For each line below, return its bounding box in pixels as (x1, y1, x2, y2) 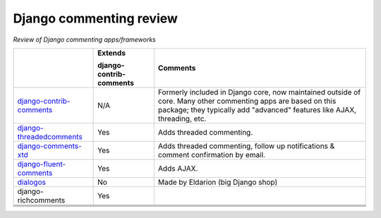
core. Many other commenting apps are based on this (157, 96, 337, 106)
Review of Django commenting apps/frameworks (13, 35, 157, 44)
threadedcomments (17, 131, 83, 141)
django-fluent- (17, 159, 66, 169)
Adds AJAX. (157, 163, 198, 173)
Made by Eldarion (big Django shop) (157, 177, 278, 187)
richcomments (17, 195, 66, 205)
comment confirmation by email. (157, 150, 266, 159)
